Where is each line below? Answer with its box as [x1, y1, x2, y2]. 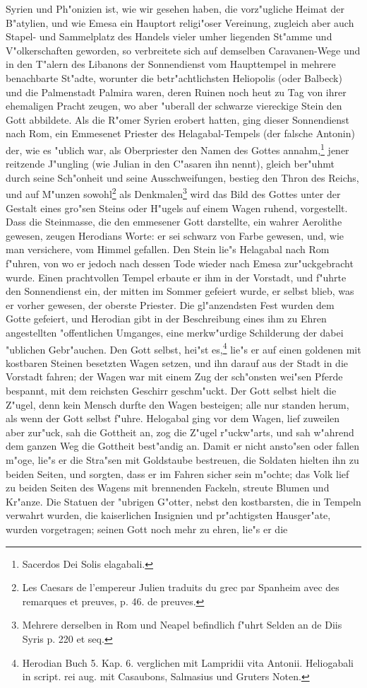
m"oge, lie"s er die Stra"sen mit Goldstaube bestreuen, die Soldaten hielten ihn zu [6, 452, 359, 467]
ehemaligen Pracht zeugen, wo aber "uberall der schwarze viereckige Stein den [6, 98, 342, 113]
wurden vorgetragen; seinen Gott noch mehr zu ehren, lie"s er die [6, 521, 288, 536]
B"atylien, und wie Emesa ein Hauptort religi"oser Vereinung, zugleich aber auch [6, 15, 354, 30]
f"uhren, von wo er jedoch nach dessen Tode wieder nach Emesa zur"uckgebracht [6, 256, 354, 270]
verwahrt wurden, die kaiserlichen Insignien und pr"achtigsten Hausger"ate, [6, 508, 331, 523]
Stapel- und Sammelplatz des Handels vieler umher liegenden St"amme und [6, 29, 332, 44]
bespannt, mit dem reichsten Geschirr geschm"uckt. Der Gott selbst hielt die [6, 383, 337, 397]
